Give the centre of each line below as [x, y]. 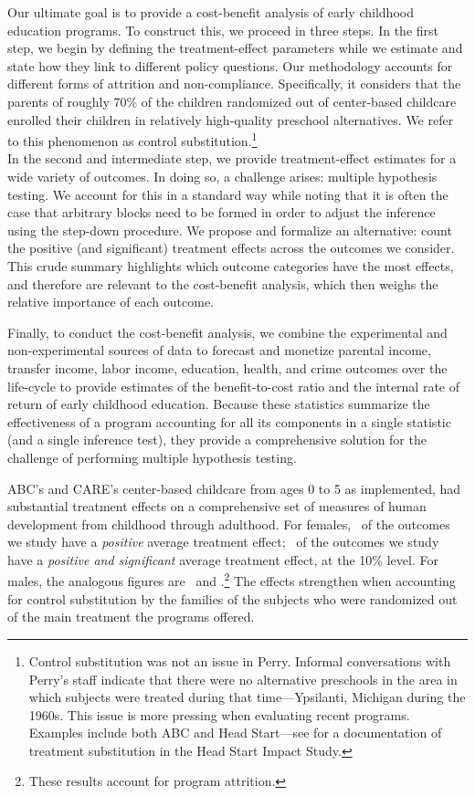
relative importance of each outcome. [111, 302]
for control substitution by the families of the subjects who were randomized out [232, 598]
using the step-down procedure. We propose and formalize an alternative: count [230, 230]
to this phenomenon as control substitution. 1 [132, 139]
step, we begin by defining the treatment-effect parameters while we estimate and [235, 48]
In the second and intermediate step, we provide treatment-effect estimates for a [232, 158]
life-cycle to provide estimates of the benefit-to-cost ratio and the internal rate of [234, 386]
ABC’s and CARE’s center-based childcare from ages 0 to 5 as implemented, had [234, 488]
